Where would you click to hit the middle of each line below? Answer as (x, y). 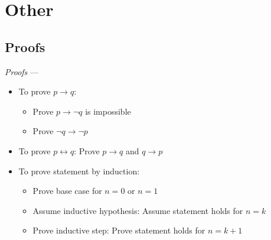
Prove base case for (67, 191)
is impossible (108, 111)
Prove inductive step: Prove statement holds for (119, 230)
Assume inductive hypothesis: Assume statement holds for (138, 210)
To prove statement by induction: (79, 171)
